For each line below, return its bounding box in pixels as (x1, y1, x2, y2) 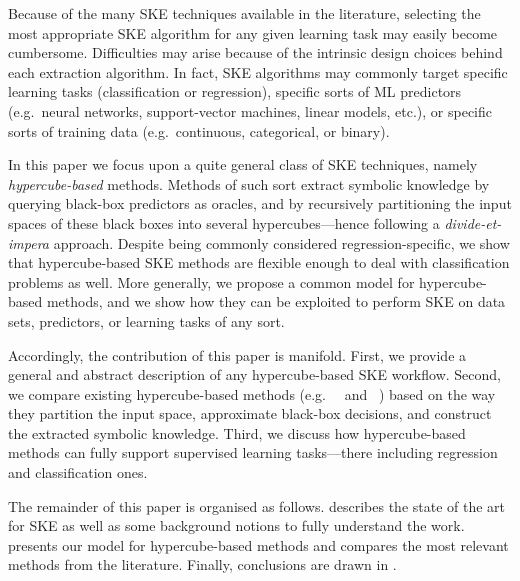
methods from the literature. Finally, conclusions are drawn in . (8, 554, 397, 575)
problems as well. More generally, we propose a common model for (8, 271, 415, 292)
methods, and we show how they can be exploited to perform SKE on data (46, 291, 506, 312)
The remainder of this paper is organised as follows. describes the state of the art (8, 495, 506, 516)
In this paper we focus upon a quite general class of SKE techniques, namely (8, 154, 478, 175)
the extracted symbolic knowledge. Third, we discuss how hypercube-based (8, 422, 466, 443)
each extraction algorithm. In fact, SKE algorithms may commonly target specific (8, 61, 508, 82)
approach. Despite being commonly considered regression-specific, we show (53, 232, 510, 253)
